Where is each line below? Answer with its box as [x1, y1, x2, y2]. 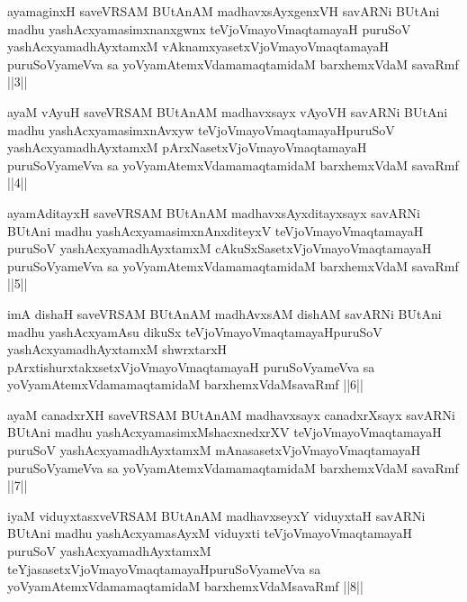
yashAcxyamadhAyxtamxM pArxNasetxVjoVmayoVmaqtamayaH [7, 138, 367, 157]
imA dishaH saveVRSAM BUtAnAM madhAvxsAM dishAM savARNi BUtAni [7, 304, 442, 323]
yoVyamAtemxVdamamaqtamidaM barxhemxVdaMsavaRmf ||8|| [7, 577, 364, 596]
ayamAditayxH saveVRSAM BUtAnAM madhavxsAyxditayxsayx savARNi [7, 203, 421, 222]
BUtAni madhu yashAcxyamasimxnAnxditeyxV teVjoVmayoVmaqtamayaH [7, 221, 424, 240]
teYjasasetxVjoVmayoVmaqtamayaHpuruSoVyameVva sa [7, 559, 321, 578]
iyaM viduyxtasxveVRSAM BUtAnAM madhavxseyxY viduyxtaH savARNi [7, 506, 426, 524]
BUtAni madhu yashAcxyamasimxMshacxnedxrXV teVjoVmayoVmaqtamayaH [7, 423, 442, 442]
